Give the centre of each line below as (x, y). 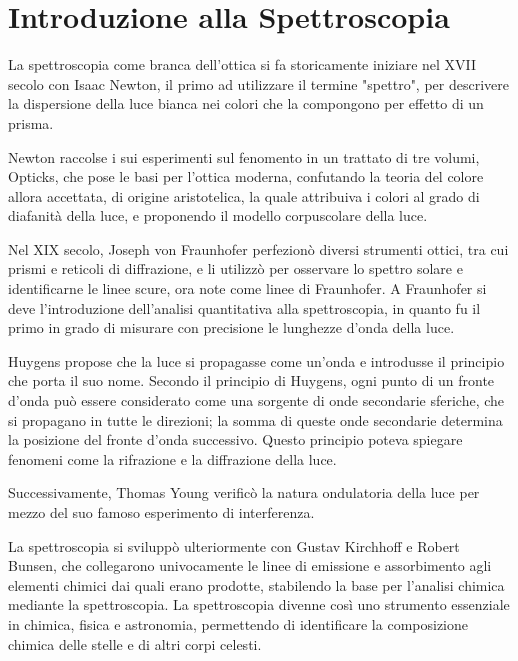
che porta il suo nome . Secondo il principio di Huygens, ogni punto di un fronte (251, 380)
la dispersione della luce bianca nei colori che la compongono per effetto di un (246, 103)
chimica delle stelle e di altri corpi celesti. (135, 643)
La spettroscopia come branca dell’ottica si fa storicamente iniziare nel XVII (242, 64)
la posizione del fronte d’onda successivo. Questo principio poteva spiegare (235, 439)
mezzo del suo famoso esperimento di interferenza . (161, 512)
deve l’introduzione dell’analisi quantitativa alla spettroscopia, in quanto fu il (244, 307)
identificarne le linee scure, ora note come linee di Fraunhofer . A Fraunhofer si (247, 288)
